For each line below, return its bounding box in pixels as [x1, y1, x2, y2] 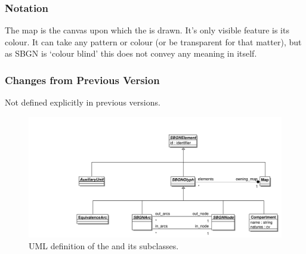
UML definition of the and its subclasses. [29, 239, 179, 252]
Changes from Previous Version [5, 72, 160, 87]
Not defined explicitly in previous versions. [5, 96, 160, 109]
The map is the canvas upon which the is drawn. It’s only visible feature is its [5, 24, 289, 36]
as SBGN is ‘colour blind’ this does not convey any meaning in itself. [5, 47, 257, 60]
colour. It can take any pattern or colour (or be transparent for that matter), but [5, 35, 302, 48]
